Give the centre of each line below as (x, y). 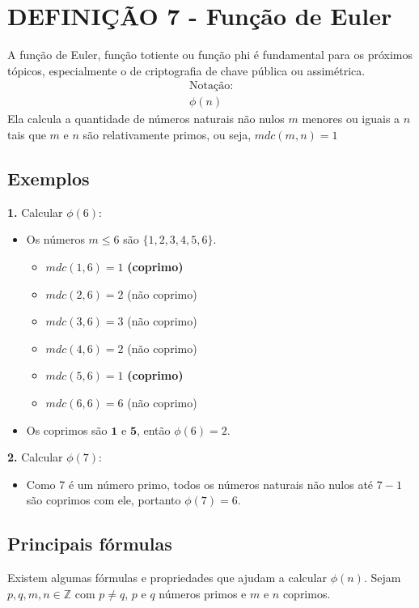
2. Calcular (35, 457)
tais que (27, 134)
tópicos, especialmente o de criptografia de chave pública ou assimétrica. (186, 70)
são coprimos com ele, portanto (104, 500)
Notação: (211, 86)
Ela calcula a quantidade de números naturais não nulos (146, 119)
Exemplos (49, 178)
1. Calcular (35, 212)
